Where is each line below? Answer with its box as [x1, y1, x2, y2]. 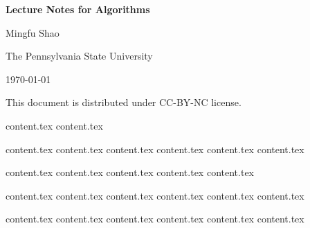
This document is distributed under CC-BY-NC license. [6, 95, 241, 109]
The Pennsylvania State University [6, 49, 153, 63]
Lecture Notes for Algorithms [6, 2, 150, 16]
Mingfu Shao [6, 25, 60, 40]
